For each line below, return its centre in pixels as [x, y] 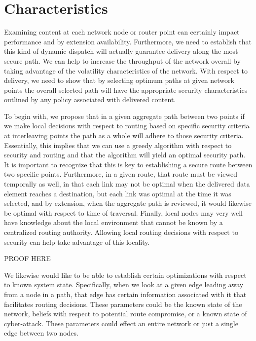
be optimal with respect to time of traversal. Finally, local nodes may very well [123, 212]
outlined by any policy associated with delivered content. [90, 99]
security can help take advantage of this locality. [77, 242]
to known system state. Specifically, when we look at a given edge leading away [124, 284]
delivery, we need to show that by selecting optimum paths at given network [119, 80]
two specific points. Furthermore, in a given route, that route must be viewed [121, 174]
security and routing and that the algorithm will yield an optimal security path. [125, 155]
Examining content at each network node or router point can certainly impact [122, 32]
